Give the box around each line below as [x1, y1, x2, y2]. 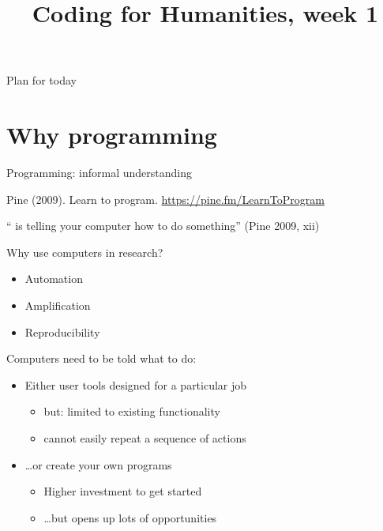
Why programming [6, 119, 217, 151]
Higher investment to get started [43, 483, 202, 499]
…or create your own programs [24, 456, 172, 473]
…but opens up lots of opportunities [43, 509, 217, 525]
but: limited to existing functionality [43, 403, 220, 420]
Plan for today [6, 72, 77, 88]
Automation [24, 270, 83, 287]
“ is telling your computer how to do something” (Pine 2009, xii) [6, 217, 320, 234]
